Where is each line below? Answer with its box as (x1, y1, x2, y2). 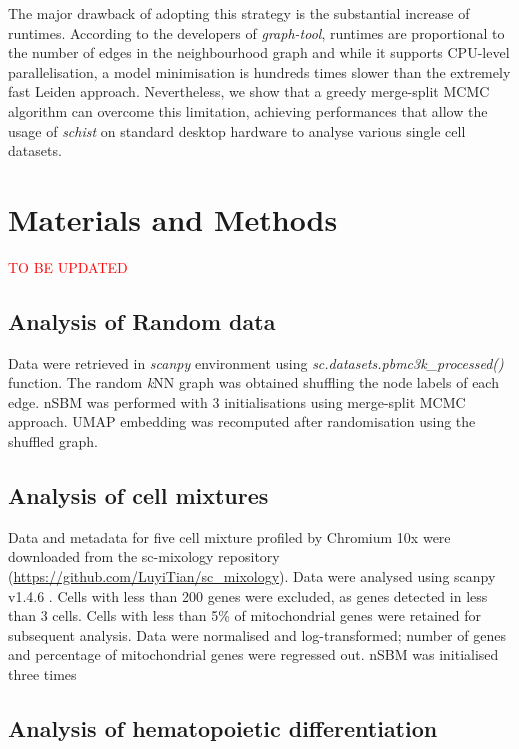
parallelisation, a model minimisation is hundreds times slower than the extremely (8, 61, 511, 82)
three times (8, 664, 77, 684)
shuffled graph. (8, 431, 98, 452)
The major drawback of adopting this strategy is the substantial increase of (8, 3, 470, 23)
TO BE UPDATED (8, 256, 128, 277)
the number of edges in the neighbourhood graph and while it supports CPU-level (8, 42, 510, 63)
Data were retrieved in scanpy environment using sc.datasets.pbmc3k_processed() (8, 352, 504, 373)
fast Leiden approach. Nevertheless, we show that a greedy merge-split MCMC (8, 81, 490, 102)
